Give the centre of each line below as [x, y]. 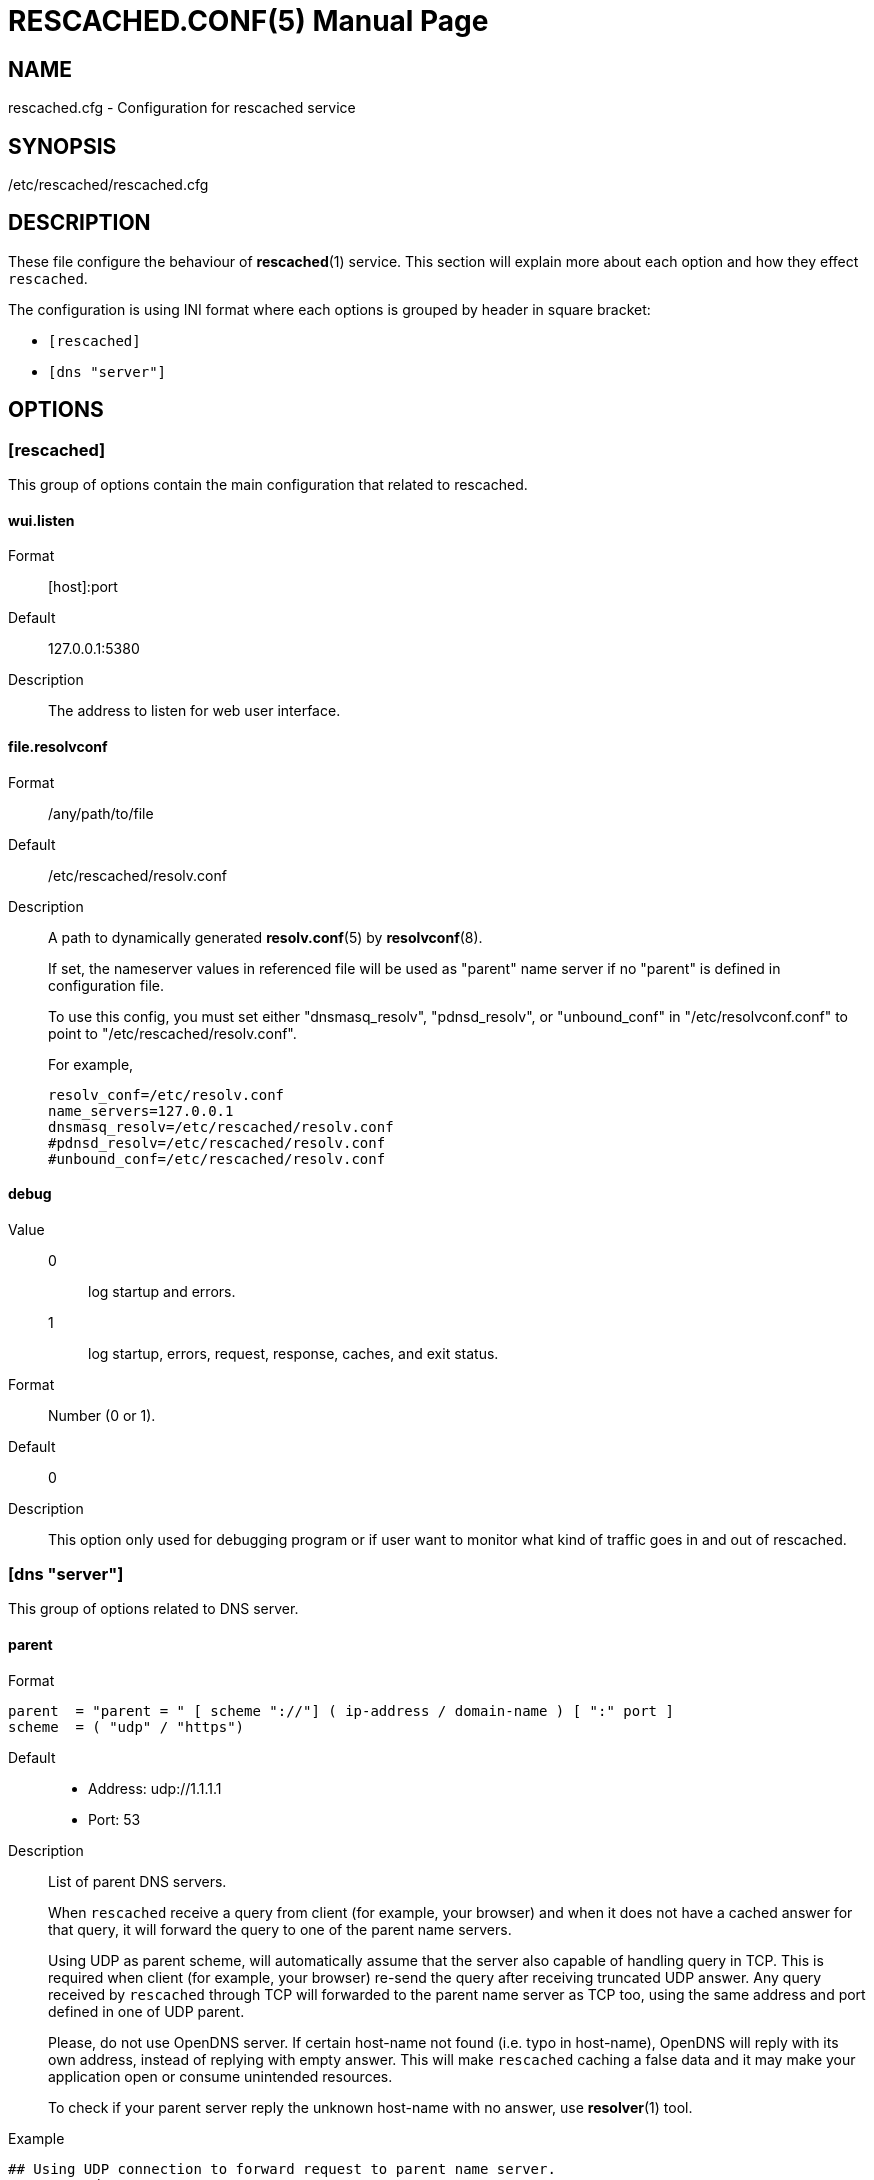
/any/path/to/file [101, 813]
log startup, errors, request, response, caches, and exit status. [293, 1353]
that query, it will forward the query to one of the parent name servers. [280, 1929]
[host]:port [83, 587]
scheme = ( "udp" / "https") [126, 1726]
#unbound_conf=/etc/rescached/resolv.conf [217, 1158]
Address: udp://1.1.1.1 [155, 1788]
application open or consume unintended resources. [220, 2076]
